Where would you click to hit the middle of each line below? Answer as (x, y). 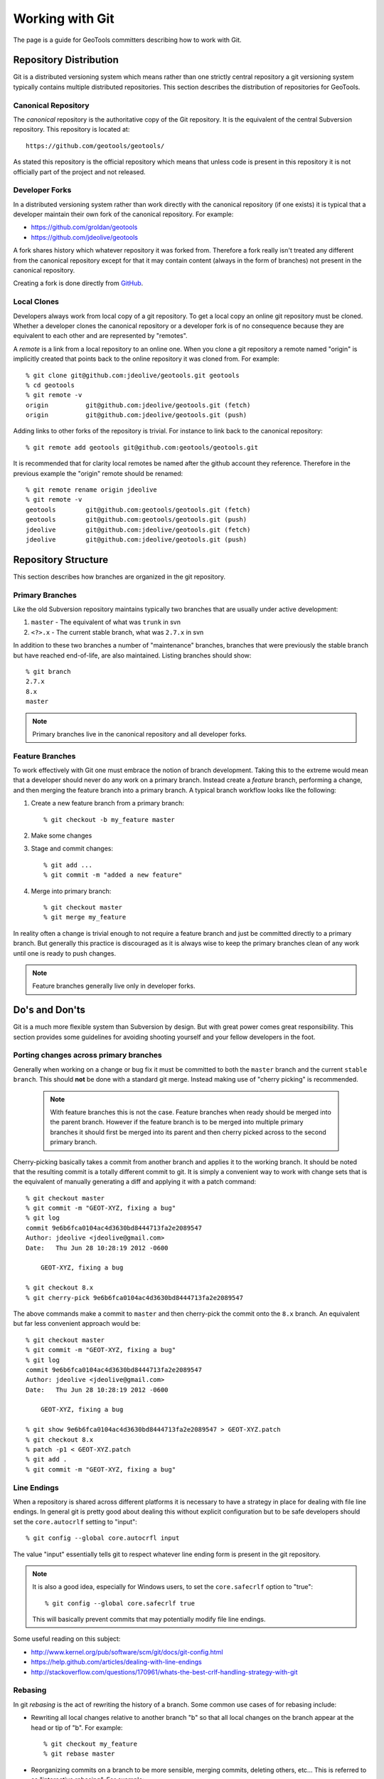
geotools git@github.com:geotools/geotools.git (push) (137, 520)
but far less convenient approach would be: (77, 1324)
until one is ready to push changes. (65, 953)
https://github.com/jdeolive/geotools (85, 237)
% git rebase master (79, 1754)
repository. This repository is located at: (71, 130)
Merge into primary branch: (71, 891)
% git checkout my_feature (91, 1744)
